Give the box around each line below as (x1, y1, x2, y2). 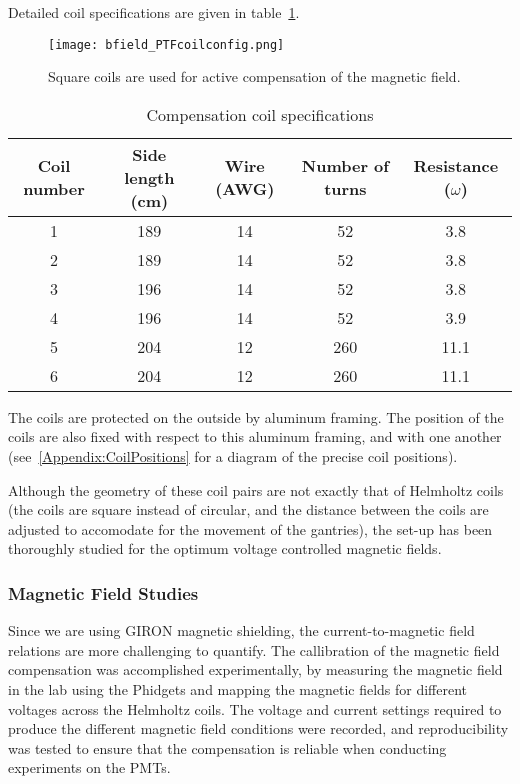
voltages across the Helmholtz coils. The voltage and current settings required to (8, 698, 502, 719)
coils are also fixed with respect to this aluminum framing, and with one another (8, 426, 502, 447)
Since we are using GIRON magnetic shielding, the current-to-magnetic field (8, 620, 475, 641)
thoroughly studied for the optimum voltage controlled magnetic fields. (8, 538, 442, 559)
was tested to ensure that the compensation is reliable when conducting (8, 737, 447, 758)
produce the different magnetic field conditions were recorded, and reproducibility (8, 718, 509, 739)
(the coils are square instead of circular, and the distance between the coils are (8, 499, 489, 520)
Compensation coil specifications (146, 102, 374, 126)
